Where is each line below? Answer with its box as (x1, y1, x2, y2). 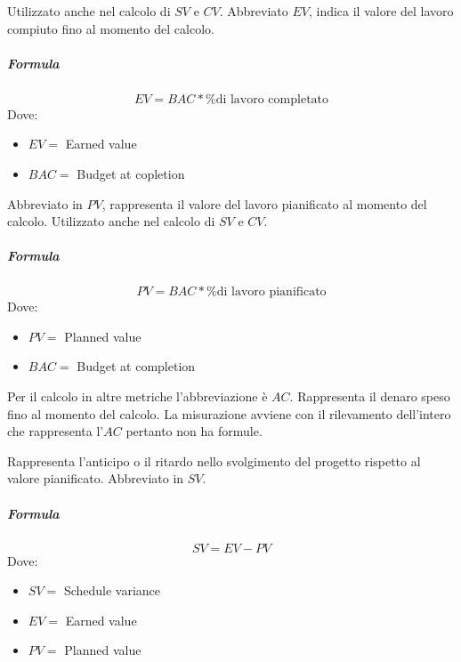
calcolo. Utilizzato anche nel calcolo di (7, 212, 215, 230)
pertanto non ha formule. (125, 422, 263, 440)
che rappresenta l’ (7, 422, 104, 440)
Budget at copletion (77, 164, 185, 182)
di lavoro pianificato (216, 286, 327, 299)
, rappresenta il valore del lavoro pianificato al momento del (101, 194, 427, 213)
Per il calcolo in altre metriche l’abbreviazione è (7, 387, 268, 406)
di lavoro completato (215, 93, 329, 106)
